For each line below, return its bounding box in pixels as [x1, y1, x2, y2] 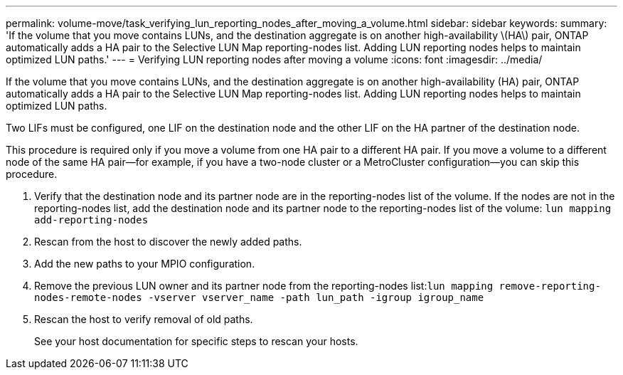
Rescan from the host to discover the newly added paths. [34, 236, 302, 248]
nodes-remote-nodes [34, 292, 142, 303]
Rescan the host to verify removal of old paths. [34, 313, 253, 325]
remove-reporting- [499, 280, 601, 292]
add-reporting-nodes [34, 214, 149, 226]
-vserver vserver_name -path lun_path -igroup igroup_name [148, 292, 484, 303]
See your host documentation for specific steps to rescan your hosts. [34, 335, 358, 347]
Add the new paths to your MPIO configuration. [34, 258, 255, 270]
